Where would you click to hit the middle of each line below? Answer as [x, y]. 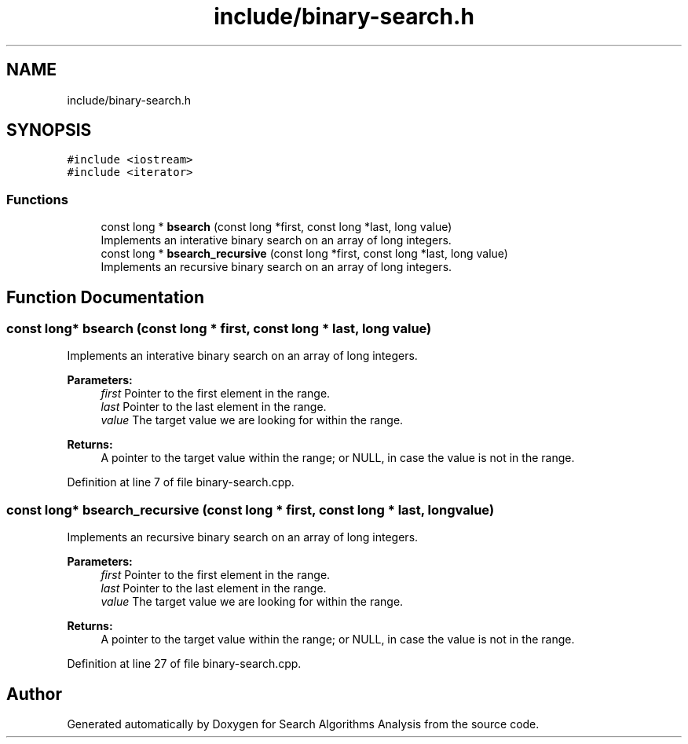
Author [34, 694]
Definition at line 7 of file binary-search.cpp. [181, 482]
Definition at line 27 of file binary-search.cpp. [184, 664]
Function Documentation [105, 297]
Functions [37, 199]
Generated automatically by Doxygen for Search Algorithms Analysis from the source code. [303, 724]
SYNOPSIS [49, 130]
